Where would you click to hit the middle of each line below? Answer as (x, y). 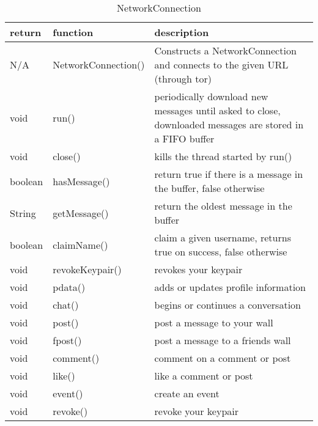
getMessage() (81, 213)
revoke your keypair (197, 411)
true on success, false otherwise (221, 252)
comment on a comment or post (223, 358)
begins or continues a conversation (227, 305)
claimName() (80, 244)
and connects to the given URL (221, 64)
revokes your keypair (198, 269)
